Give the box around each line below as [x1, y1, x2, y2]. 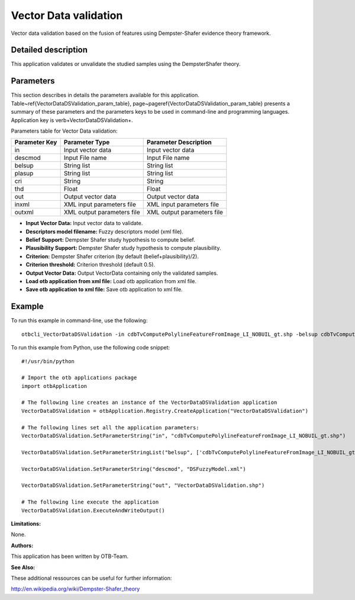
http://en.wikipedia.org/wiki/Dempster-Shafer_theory [11, 585, 140, 592]
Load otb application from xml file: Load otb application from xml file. [25, 278, 196, 285]
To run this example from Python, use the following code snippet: [11, 344, 170, 351]
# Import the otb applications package [21, 374, 137, 381]
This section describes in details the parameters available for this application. [11, 92, 199, 99]
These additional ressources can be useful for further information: [11, 575, 172, 582]
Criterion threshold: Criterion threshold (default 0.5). [25, 261, 156, 268]
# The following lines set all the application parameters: [21, 424, 199, 431]
